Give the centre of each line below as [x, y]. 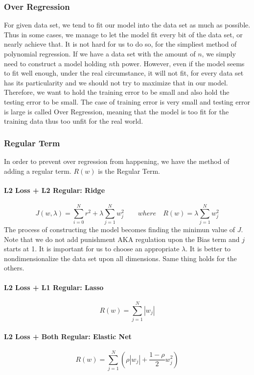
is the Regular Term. [129, 171]
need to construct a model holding [55, 63]
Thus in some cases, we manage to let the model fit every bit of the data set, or [123, 34]
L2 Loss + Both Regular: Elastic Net [68, 336]
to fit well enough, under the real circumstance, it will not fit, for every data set [124, 73]
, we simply [219, 54]
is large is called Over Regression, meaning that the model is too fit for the [116, 111]
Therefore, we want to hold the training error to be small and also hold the [117, 92]
